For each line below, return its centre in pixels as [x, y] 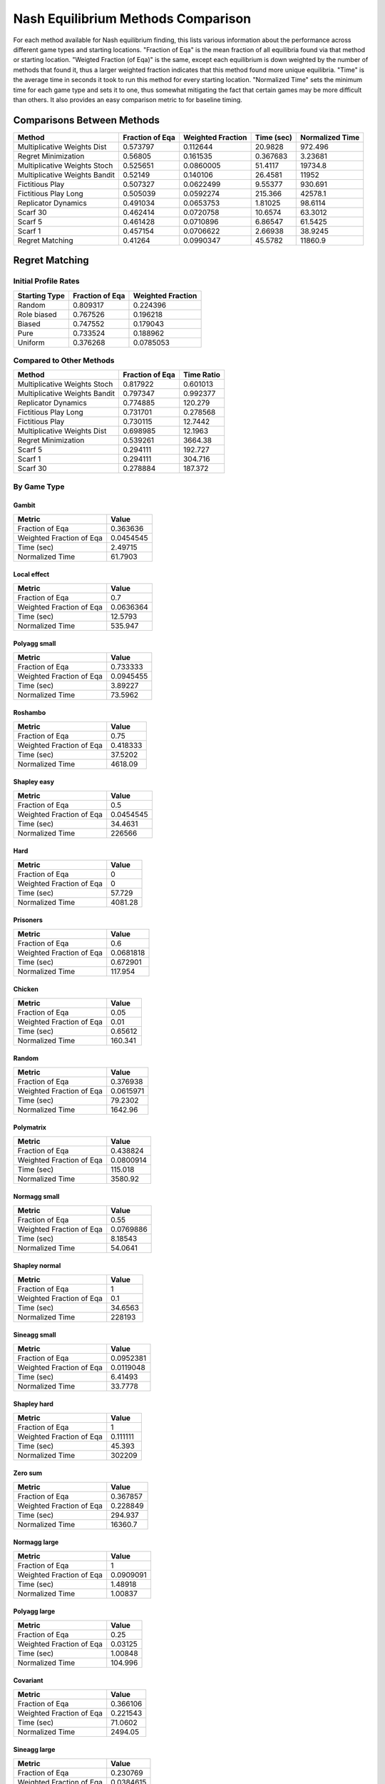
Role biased [37, 314]
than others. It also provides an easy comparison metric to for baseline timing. [128, 99]
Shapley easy [34, 782]
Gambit [24, 505]
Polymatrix [30, 1127]
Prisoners [28, 920]
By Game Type [39, 487]
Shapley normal [37, 1266]
